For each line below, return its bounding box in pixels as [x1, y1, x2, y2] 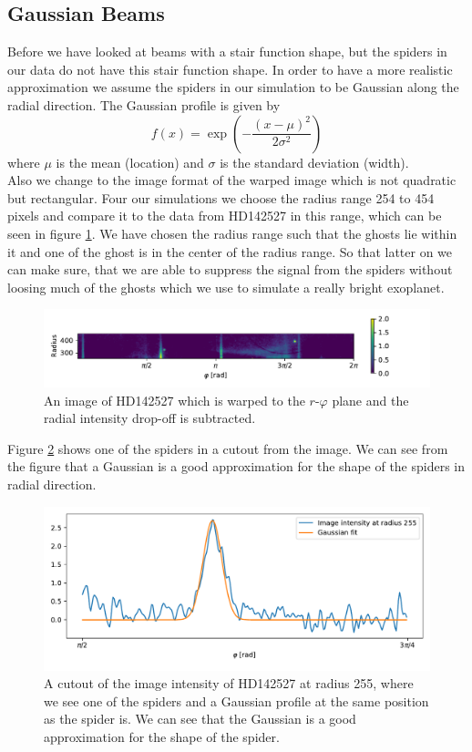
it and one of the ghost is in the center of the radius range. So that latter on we [7, 242, 453, 261]
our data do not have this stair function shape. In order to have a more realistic [7, 59, 453, 78]
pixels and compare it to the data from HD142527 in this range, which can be [7, 206, 442, 225]
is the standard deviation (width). [220, 152, 409, 171]
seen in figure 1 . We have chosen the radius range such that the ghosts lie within [7, 223, 457, 242]
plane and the [332, 390, 409, 409]
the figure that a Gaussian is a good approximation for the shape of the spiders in [7, 457, 466, 476]
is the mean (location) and [56, 152, 204, 171]
